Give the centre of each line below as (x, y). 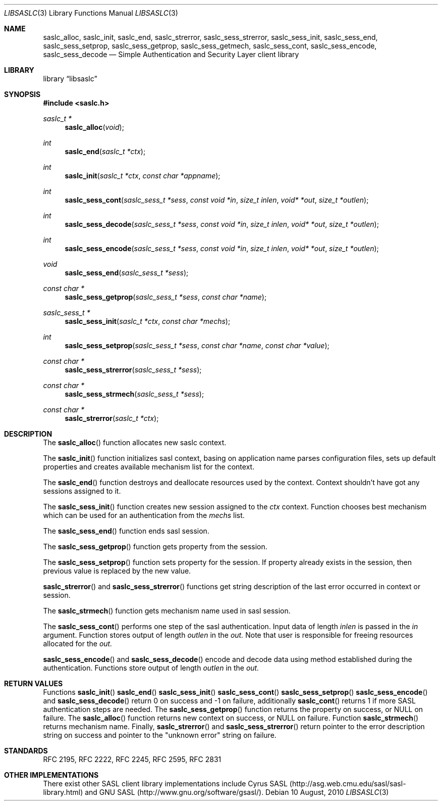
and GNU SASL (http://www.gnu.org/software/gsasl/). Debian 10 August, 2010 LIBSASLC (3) (237, 792)
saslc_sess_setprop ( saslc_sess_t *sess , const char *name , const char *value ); (197, 345)
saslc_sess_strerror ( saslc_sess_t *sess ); (133, 370)
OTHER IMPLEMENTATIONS (51, 775)
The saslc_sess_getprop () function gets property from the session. (155, 547)
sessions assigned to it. (82, 491)
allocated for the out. (78, 644)
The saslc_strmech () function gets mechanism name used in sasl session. (167, 611)
